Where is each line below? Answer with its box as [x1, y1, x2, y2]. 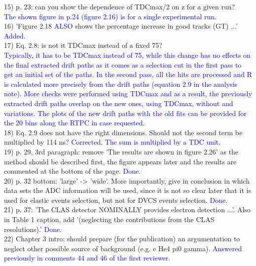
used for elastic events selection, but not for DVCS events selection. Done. [4, 194, 228, 205]
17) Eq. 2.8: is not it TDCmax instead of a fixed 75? [4, 40, 162, 50]
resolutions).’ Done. [4, 224, 62, 234]
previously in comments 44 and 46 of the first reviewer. [4, 253, 171, 263]
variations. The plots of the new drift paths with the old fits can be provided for [4, 108, 247, 118]
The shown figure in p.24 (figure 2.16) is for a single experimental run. [4, 11, 217, 21]
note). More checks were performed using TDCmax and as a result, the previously [4, 88, 252, 99]
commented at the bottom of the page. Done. [4, 166, 141, 176]
